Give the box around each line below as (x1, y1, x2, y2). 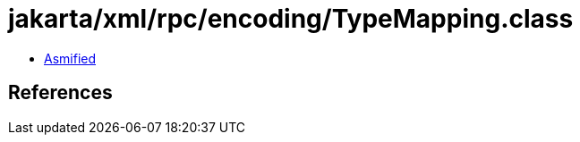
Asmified (44, 50, 97, 66)
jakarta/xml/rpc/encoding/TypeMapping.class (8, 4, 574, 34)
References (8, 81, 113, 104)
